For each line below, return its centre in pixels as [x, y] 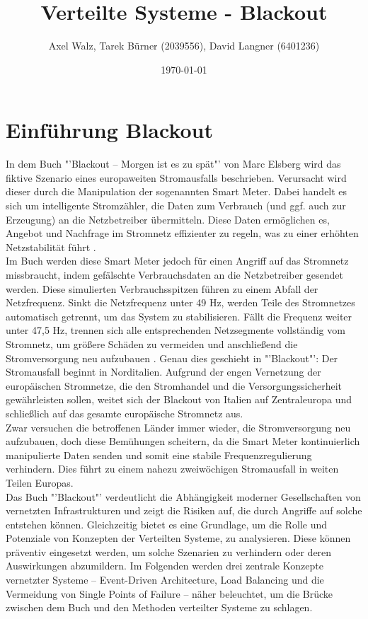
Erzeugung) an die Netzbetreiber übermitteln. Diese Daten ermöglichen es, [168, 219]
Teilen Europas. [40, 482]
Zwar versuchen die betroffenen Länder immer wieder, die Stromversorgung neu [178, 427]
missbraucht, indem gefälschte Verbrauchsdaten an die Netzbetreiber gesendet [174, 274]
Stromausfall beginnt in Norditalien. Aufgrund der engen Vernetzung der [163, 372]
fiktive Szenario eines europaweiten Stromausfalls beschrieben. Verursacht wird [176, 177]
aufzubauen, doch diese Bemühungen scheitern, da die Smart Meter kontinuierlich [183, 441]
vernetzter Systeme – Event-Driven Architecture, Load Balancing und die [165, 580]
